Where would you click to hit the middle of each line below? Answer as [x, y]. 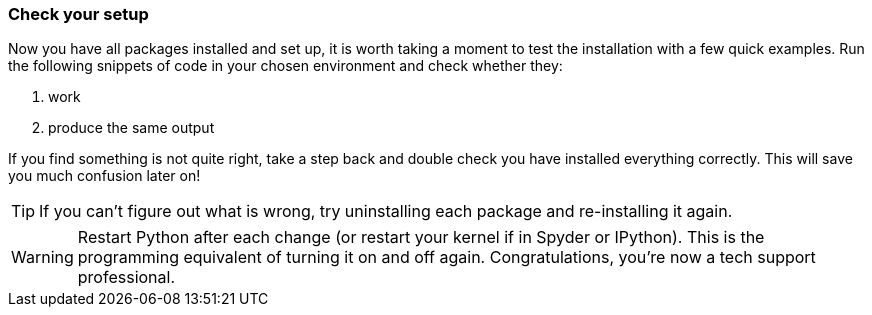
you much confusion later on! [104, 176]
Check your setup [78, 14]
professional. [126, 277]
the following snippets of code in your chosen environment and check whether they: [285, 66]
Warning [42, 257]
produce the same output [131, 128]
